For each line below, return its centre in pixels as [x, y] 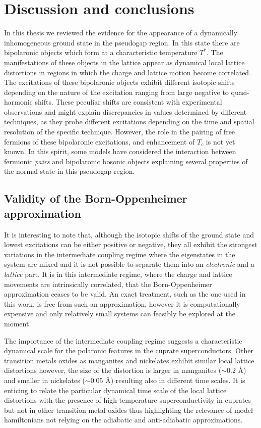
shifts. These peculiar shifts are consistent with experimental [128, 102]
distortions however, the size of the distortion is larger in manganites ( [113, 370]
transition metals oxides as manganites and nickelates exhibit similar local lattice [129, 360]
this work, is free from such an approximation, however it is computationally [122, 303]
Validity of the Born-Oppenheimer [96, 198]
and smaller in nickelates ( [45, 380]
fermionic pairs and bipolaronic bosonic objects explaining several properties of [126, 161]
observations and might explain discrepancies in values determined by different [125, 111]
